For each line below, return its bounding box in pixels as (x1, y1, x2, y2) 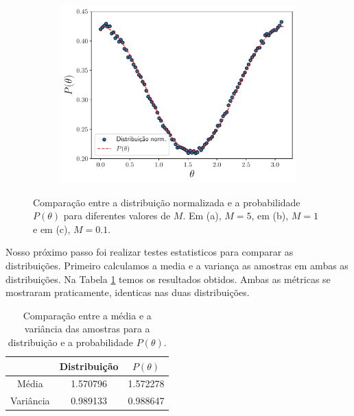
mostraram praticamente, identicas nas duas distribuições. (5, 285, 250, 299)
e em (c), (33, 221, 71, 236)
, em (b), (251, 208, 289, 223)
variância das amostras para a (24, 321, 150, 336)
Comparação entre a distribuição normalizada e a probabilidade (33, 195, 300, 209)
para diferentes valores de (63, 208, 171, 223)
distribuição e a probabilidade (8, 335, 134, 350)
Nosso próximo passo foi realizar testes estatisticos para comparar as (5, 245, 294, 259)
